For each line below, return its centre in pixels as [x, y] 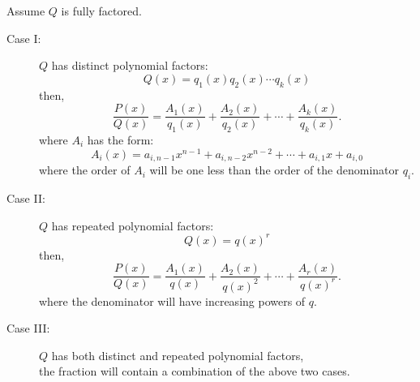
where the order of [85, 170]
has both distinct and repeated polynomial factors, [178, 355]
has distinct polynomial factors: [130, 65]
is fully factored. [101, 11]
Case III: [28, 328]
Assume [26, 11]
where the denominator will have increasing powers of [172, 300]
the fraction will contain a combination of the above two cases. [195, 371]
